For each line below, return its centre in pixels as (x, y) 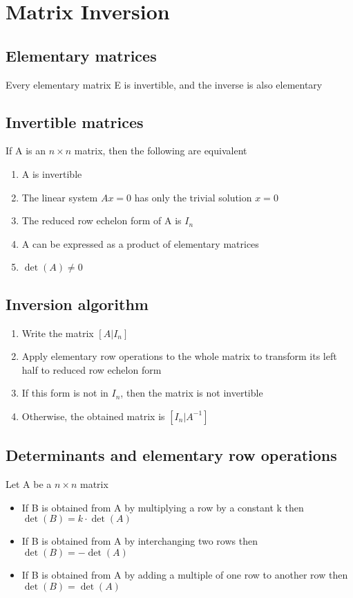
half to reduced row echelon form (92, 369)
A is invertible (52, 173)
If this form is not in (65, 393)
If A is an (26, 151)
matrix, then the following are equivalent (161, 151)
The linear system (60, 197)
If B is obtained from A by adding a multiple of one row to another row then (185, 574)
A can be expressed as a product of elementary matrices (140, 243)
